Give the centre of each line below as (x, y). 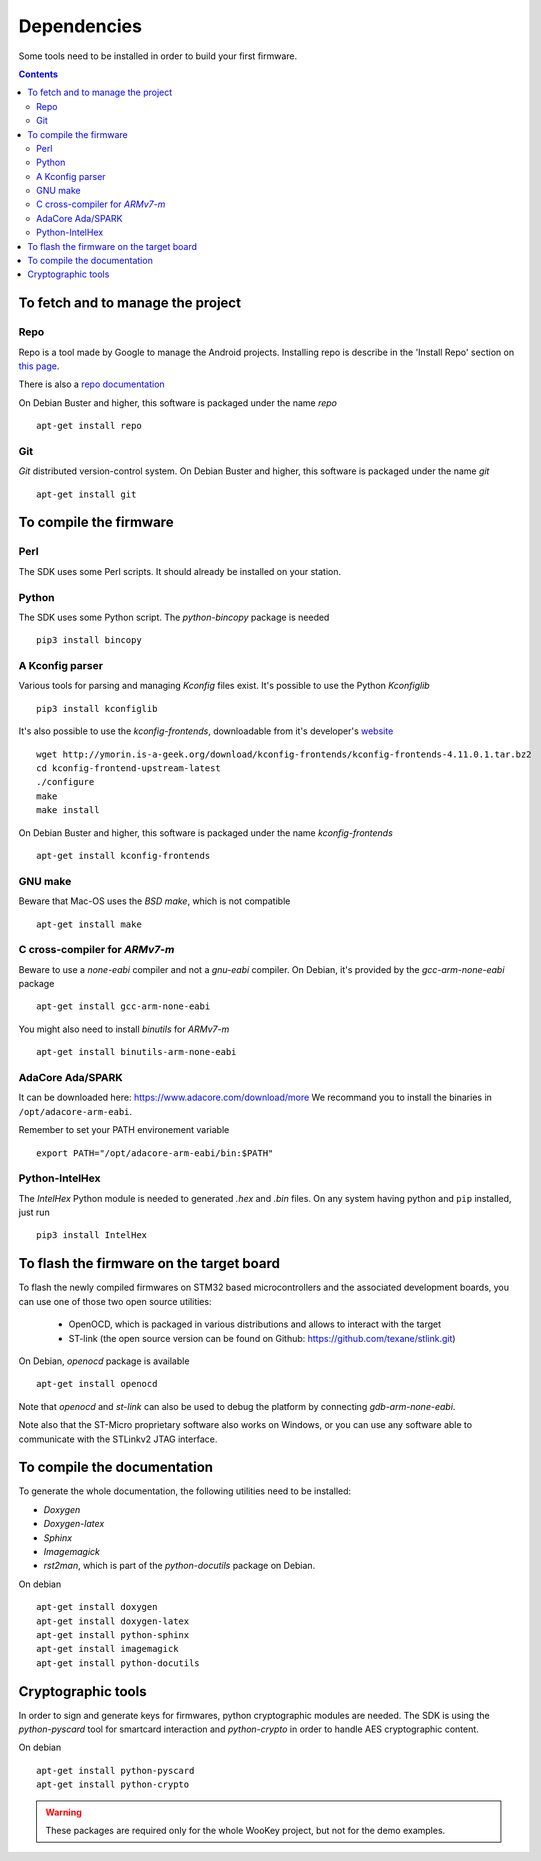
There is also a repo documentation (91, 384)
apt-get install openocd (97, 1384)
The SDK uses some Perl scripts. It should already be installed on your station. (180, 571)
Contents (38, 74)
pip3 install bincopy (89, 640)
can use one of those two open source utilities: (115, 1301)
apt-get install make (89, 924)
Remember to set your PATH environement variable (124, 1130)
